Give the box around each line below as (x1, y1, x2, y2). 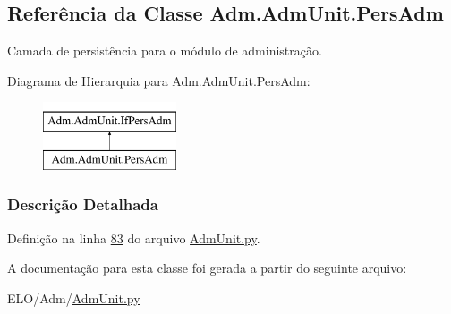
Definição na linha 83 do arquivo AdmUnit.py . (7, 228, 260, 247)
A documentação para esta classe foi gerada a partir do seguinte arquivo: (7, 259, 407, 277)
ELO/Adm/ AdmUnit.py (7, 288, 140, 307)
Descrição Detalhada (7, 193, 158, 216)
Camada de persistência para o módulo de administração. (7, 41, 322, 60)
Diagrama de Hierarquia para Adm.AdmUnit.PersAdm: (7, 71, 311, 89)
